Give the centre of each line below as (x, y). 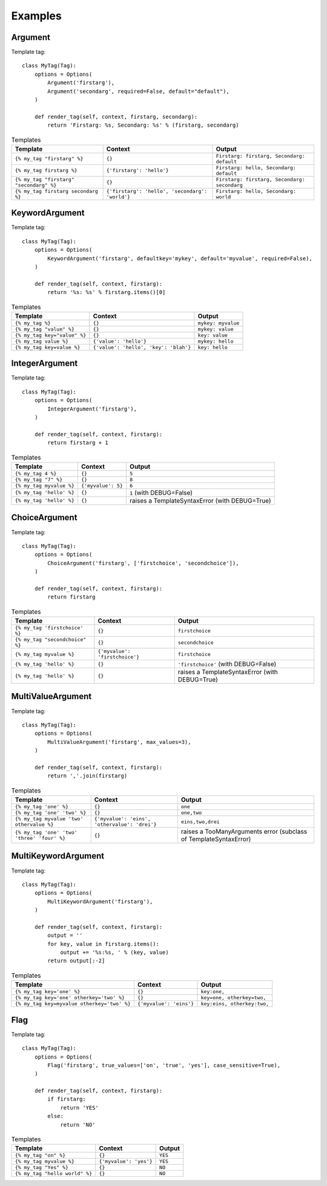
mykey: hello (216, 341)
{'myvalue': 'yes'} (126, 1161)
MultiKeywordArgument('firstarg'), (100, 901)
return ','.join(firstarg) (88, 776)
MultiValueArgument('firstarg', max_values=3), (119, 742)
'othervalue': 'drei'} (125, 825)
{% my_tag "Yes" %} (42, 1168)
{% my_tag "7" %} (39, 479)
